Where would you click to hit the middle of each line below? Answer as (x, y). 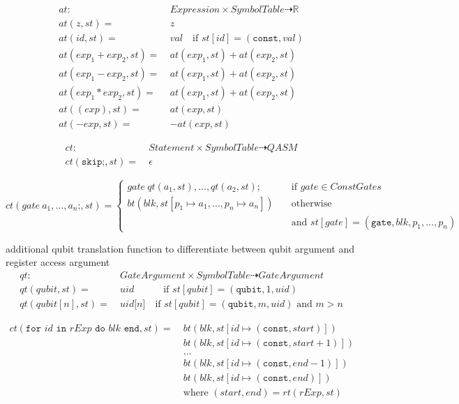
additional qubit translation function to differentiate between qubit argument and (180, 248)
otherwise (311, 203)
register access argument (58, 262)
